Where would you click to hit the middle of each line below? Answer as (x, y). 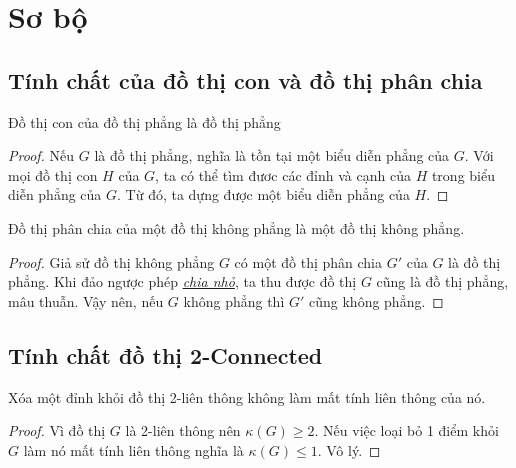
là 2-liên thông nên (183, 430)
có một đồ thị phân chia (308, 261)
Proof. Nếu (41, 155)
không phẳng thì (234, 300)
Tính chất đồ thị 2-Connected (165, 354)
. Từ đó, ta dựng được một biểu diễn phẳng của (263, 194)
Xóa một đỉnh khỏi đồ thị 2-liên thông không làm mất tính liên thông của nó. (247, 396)
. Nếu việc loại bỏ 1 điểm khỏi (406, 430)
